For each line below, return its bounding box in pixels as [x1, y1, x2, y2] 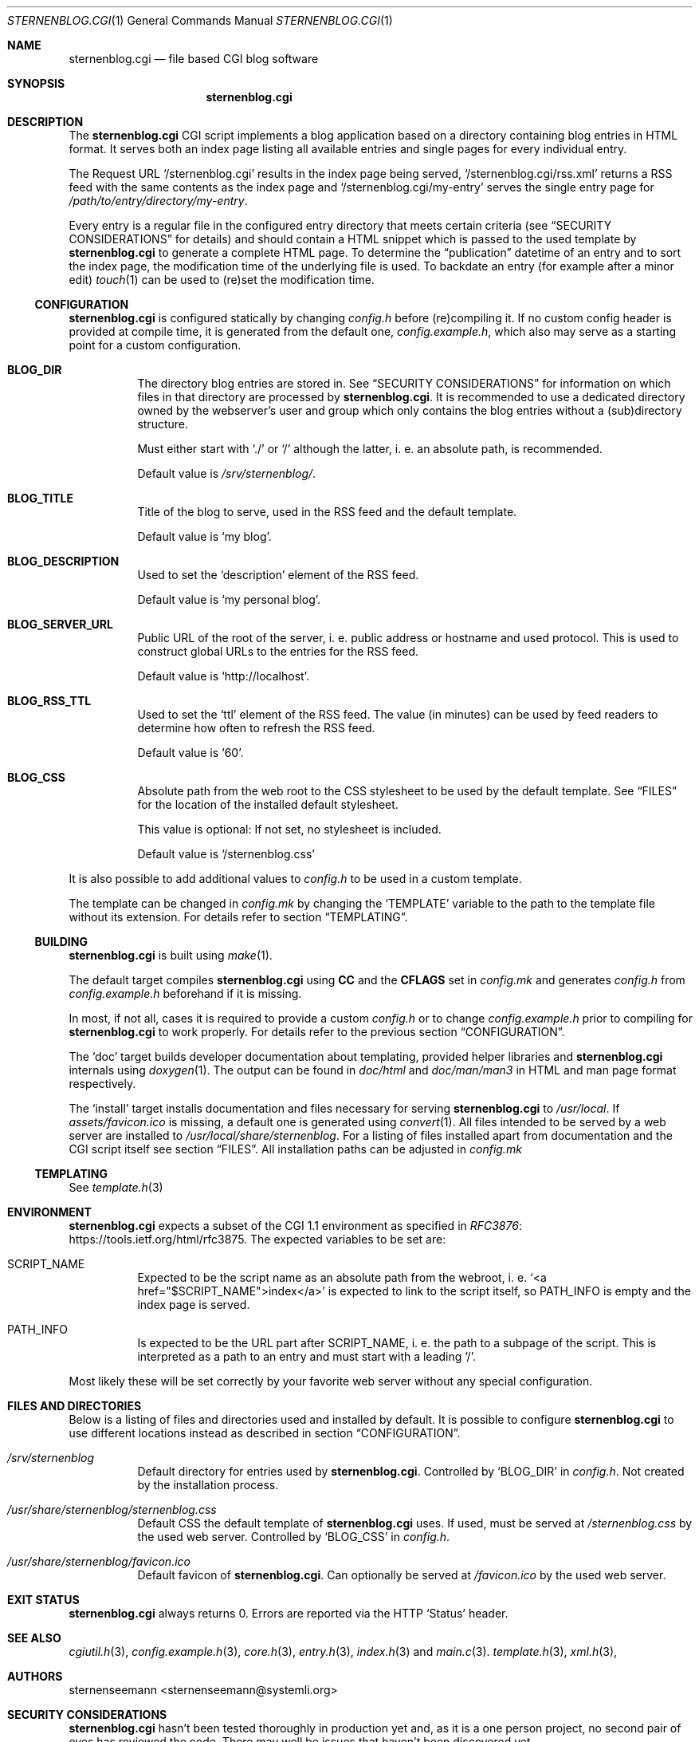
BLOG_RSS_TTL [7, 694, 92, 707]
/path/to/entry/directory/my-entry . [69, 194, 248, 207]
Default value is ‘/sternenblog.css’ [137, 847, 315, 861]
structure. [137, 417, 188, 431]
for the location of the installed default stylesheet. [137, 798, 399, 811]
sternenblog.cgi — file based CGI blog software [69, 52, 319, 65]
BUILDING [34, 935, 88, 948]
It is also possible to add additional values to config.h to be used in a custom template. [69, 872, 522, 885]
